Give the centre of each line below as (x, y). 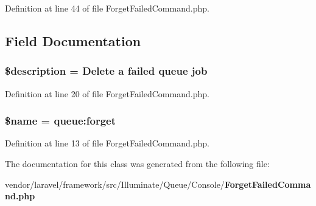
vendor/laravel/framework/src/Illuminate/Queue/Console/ (115, 184)
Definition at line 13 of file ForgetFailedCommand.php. (107, 143)
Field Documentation (73, 40)
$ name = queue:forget (61, 121)
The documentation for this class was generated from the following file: (137, 163)
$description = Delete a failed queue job (106, 71)
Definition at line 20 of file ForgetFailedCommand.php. (107, 93)
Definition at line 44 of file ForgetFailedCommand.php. (107, 8)
